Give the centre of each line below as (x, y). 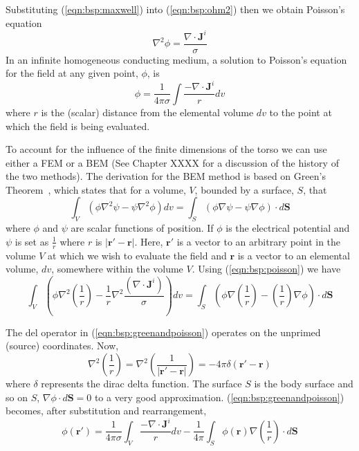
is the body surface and (304, 383)
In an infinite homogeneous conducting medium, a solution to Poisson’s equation (176, 59)
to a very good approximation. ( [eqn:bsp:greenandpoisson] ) (219, 397)
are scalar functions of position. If (142, 228)
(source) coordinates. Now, (62, 346)
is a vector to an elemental (294, 255)
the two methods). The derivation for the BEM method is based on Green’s (166, 176)
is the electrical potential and (288, 228)
